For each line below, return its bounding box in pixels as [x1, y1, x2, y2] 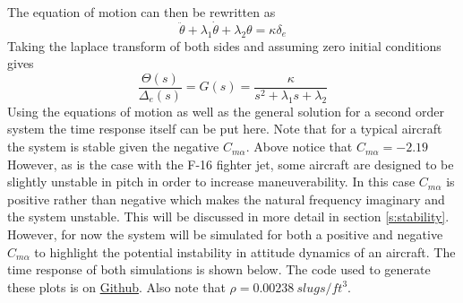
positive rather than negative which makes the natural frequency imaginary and [7, 189, 445, 208]
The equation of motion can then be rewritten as [7, 3, 276, 21]
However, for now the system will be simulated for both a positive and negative [7, 225, 443, 244]
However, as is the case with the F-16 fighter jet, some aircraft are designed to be [7, 154, 454, 173]
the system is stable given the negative [7, 137, 219, 156]
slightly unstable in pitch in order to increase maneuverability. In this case [7, 172, 416, 191]
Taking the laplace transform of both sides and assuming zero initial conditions [7, 36, 442, 55]
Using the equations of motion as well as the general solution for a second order [7, 101, 444, 120]
